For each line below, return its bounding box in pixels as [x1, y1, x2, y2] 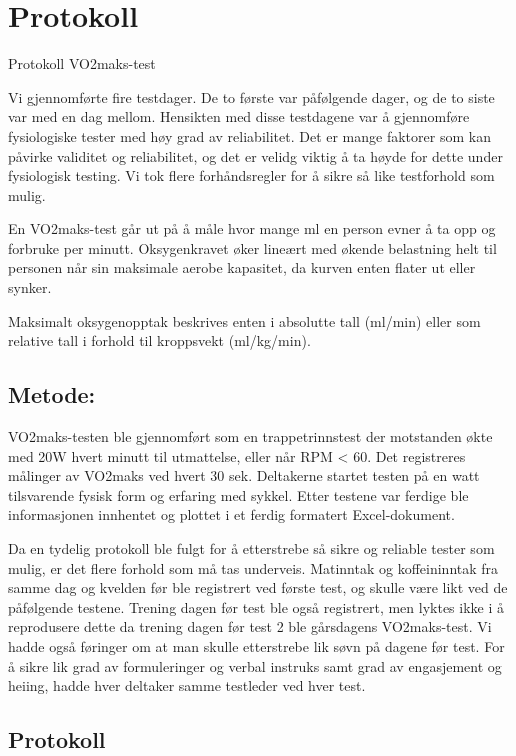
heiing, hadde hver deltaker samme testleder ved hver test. [8, 675, 366, 696]
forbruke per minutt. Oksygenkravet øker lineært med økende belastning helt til [8, 237, 497, 258]
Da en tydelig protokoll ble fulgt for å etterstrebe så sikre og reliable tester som [8, 538, 495, 559]
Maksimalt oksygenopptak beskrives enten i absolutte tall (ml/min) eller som [8, 310, 481, 331]
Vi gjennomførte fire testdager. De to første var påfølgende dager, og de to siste [8, 86, 495, 107]
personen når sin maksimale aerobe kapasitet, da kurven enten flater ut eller [8, 257, 476, 278]
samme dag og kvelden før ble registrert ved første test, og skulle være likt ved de [8, 577, 508, 598]
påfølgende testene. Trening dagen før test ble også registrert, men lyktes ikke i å [8, 596, 504, 617]
